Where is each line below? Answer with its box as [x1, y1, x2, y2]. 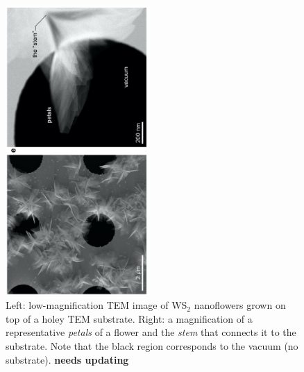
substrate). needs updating [6, 352, 129, 366]
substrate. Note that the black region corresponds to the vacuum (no [6, 338, 298, 353]
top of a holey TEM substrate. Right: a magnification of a [6, 311, 253, 325]
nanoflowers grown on [194, 298, 286, 312]
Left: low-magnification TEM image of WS [6, 298, 187, 312]
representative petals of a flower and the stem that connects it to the [6, 325, 296, 339]
